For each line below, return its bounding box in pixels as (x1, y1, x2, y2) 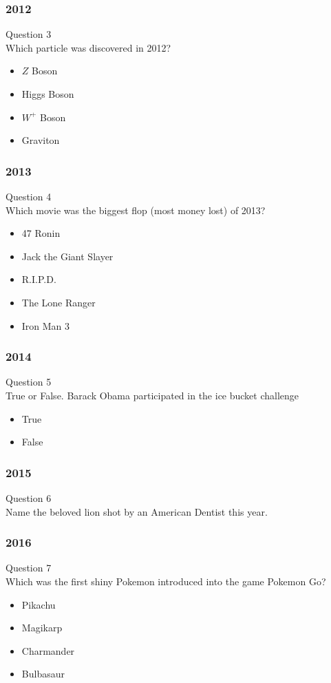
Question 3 (6, 27, 52, 41)
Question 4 (6, 189, 52, 203)
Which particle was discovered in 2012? (6, 40, 171, 54)
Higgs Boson (21, 87, 74, 101)
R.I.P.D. (21, 272, 56, 286)
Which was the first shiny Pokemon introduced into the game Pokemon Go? (6, 574, 326, 588)
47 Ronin (21, 226, 61, 240)
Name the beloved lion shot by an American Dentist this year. (6, 504, 268, 518)
